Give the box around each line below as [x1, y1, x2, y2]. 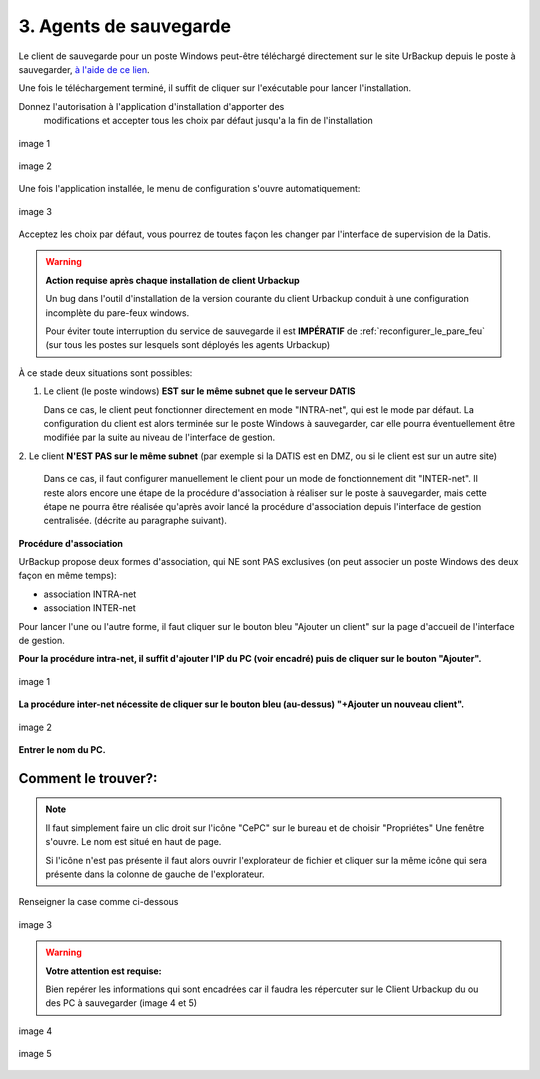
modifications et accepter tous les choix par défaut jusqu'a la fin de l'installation [43, 115, 374, 127]
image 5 [18, 1048, 52, 1060]
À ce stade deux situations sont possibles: [18, 366, 193, 379]
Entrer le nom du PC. [18, 744, 106, 755]
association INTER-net [43, 602, 137, 614]
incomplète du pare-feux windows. [45, 306, 190, 319]
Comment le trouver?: [18, 770, 158, 787]
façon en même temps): [18, 570, 117, 582]
